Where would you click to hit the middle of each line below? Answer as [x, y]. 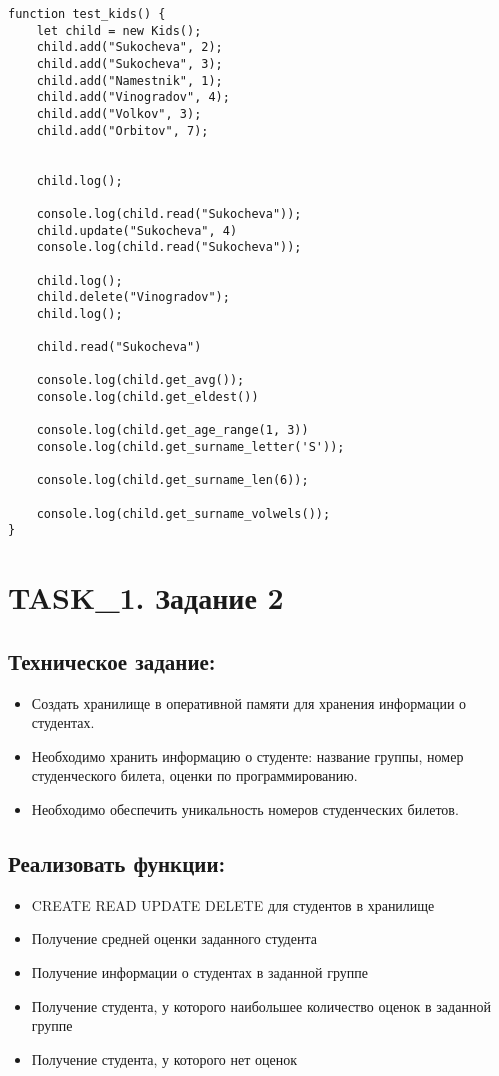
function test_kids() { [87, 14]
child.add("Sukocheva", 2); [129, 47]
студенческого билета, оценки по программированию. [194, 775]
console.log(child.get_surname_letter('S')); [190, 447]
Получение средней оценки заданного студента [174, 938]
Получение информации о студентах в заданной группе [199, 971]
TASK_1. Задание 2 [146, 597]
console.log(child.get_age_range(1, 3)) [172, 430]
